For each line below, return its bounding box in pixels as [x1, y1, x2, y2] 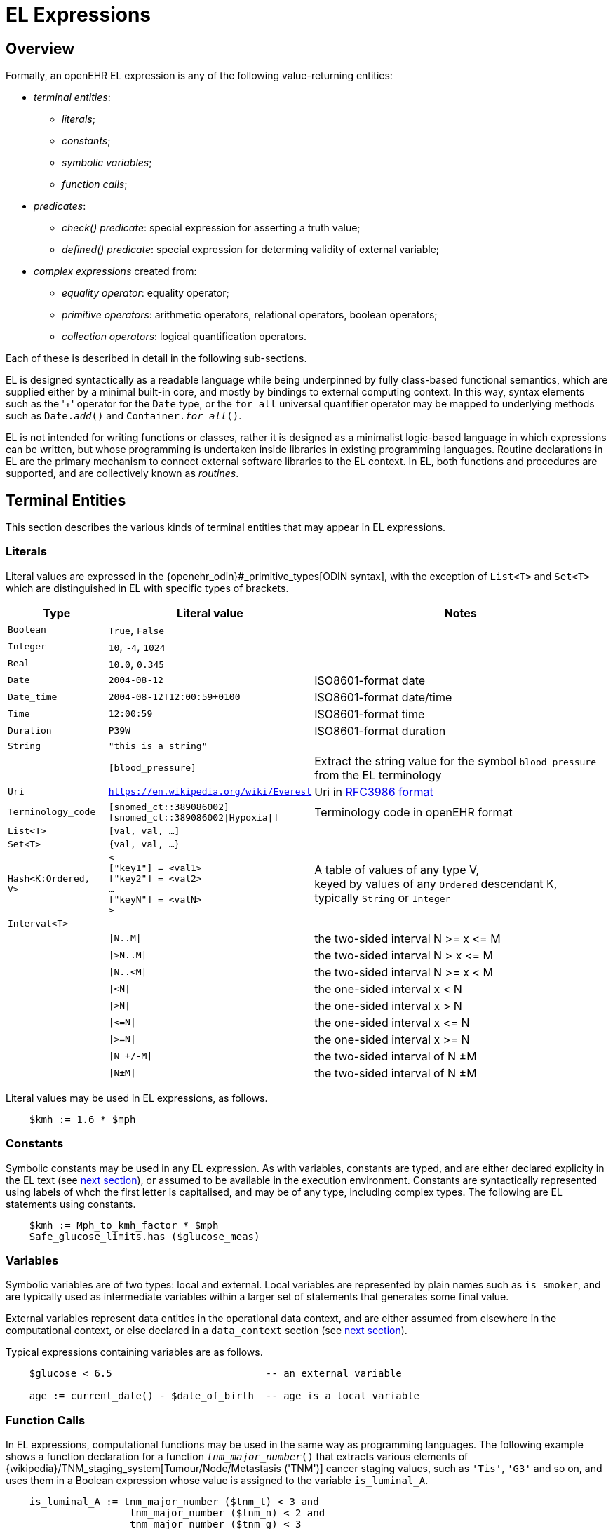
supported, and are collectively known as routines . [6, 467, 239, 480]
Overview [6, 39, 75, 58]
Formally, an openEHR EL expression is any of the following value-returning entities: [6, 69, 393, 82]
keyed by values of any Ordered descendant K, [314, 876, 558, 891]
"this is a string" [108, 740, 208, 751]
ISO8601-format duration [314, 723, 446, 738]
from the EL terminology [314, 767, 442, 782]
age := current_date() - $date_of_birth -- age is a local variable [29, 1390, 420, 1402]
